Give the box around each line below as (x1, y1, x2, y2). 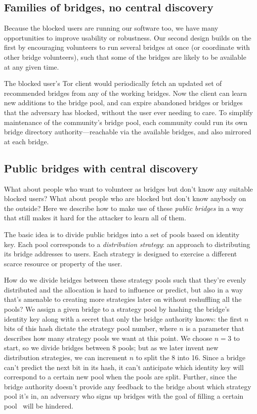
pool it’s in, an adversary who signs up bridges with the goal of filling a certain (4, 391, 244, 401)
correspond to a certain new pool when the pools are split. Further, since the (4, 372, 237, 382)
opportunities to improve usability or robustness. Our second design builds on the (4, 32, 252, 42)
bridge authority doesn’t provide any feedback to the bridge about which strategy (4, 381, 252, 391)
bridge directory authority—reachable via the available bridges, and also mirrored (4, 126, 252, 137)
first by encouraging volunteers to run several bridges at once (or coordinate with (4, 42, 250, 52)
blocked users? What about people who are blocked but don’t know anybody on (4, 193, 246, 204)
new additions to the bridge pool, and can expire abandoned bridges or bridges (4, 97, 243, 108)
